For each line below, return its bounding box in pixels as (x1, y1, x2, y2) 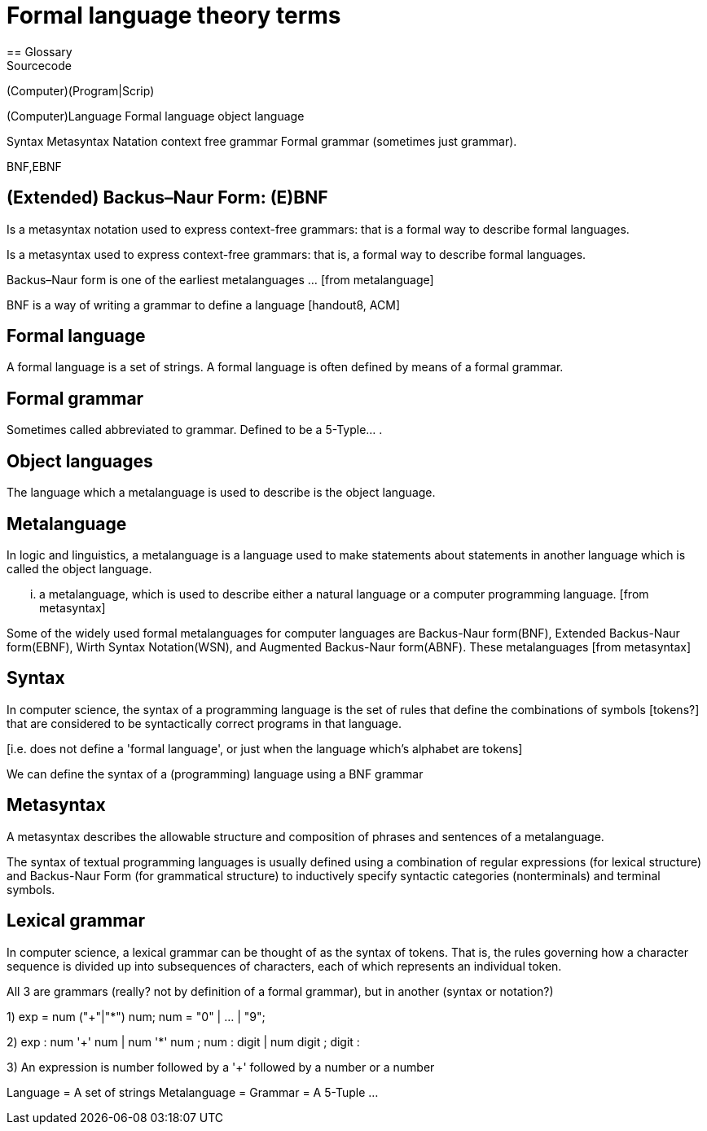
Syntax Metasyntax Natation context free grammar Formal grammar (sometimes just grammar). (7, 134, 517, 148)
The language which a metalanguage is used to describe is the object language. (7, 485, 436, 500)
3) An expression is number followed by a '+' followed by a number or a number (7, 1059, 435, 1074)
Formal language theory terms (7, 2, 341, 29)
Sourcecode (7, 58, 72, 72)
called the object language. (7, 561, 152, 576)
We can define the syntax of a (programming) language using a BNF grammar (7, 766, 424, 781)
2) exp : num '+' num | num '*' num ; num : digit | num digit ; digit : (7, 1034, 360, 1049)
